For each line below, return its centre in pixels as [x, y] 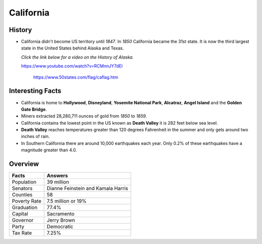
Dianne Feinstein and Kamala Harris [88, 188]
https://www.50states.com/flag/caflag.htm [76, 77]
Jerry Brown [61, 220]
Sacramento [61, 214]
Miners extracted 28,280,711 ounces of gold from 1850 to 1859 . [84, 116]
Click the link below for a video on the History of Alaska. [77, 57]
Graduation [25, 208]
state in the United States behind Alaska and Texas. [72, 48]
